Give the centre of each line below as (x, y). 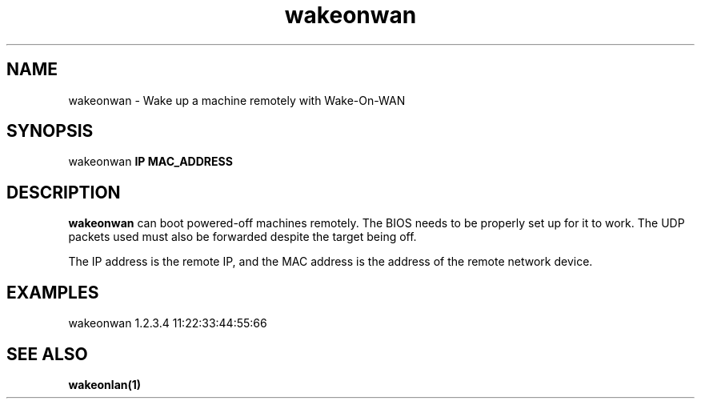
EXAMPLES (53, 292)
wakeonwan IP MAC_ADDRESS (150, 162)
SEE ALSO (47, 354)
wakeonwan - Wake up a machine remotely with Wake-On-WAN (237, 100)
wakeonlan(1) (105, 384)
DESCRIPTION (64, 192)
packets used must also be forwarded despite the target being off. (242, 237)
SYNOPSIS (50, 131)
